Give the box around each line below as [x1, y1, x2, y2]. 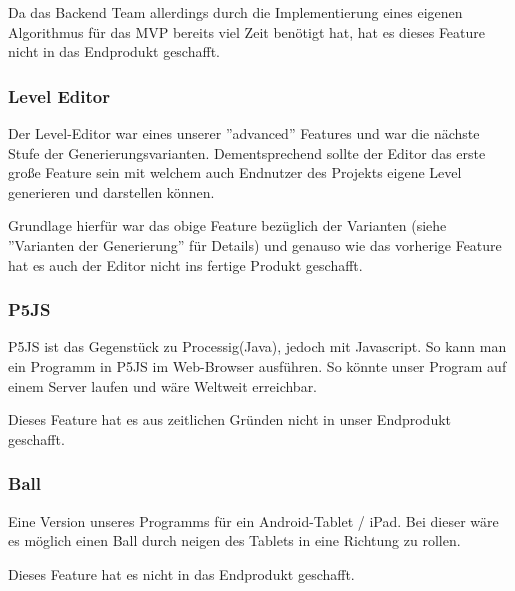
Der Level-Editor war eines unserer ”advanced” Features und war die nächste [8, 123, 480, 143]
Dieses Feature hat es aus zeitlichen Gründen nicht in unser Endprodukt [8, 409, 452, 430]
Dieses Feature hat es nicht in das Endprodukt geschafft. [8, 563, 355, 584]
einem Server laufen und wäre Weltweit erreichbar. [8, 375, 318, 396]
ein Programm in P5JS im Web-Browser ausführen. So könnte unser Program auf [8, 355, 507, 376]
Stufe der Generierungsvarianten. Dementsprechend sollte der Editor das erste [8, 142, 486, 163]
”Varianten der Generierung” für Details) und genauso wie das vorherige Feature [8, 234, 502, 255]
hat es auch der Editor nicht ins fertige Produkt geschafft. [8, 254, 363, 275]
